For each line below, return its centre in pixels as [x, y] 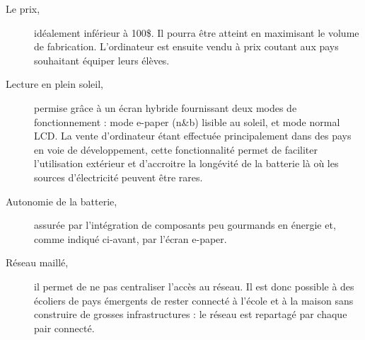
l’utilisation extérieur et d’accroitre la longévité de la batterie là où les [186, 163]
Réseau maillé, [37, 262]
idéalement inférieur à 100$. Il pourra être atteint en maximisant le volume [197, 32]
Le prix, [23, 8]
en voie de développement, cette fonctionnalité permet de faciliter [176, 149]
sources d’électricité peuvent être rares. [118, 177]
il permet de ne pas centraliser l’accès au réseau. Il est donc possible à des [194, 286]
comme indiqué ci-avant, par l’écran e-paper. [131, 238]
